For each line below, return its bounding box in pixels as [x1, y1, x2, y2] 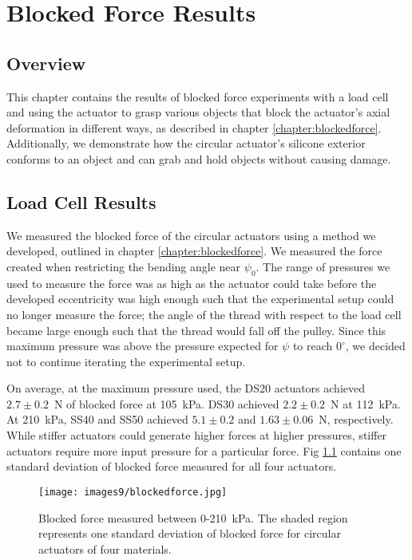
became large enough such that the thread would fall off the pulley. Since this [6, 321, 386, 338]
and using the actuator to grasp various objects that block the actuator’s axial [6, 104, 390, 120]
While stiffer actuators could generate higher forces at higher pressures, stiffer [6, 427, 387, 444]
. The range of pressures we [256, 258, 390, 274]
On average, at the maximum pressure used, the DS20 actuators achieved [6, 380, 366, 396]
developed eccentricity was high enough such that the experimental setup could [6, 290, 394, 307]
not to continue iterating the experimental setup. [6, 353, 246, 369]
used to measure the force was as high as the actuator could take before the [6, 274, 377, 291]
